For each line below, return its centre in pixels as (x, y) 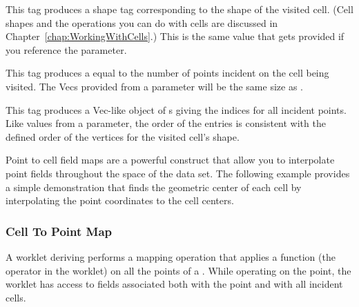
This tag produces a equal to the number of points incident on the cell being (167, 73)
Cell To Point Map (59, 231)
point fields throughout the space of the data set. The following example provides (178, 173)
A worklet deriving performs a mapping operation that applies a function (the (171, 256)
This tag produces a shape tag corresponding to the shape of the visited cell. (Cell (179, 9)
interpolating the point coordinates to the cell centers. (120, 200)
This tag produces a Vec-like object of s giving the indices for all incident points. (176, 109)
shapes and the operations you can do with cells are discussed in (142, 22)
